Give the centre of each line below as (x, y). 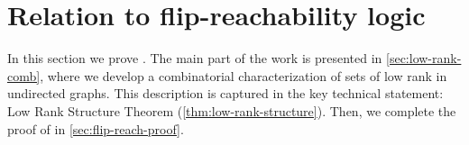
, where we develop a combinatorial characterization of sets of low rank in (244, 75)
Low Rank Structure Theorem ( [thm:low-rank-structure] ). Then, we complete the (232, 110)
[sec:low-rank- (424, 58)
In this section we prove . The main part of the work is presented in (195, 58)
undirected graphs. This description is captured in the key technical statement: (225, 93)
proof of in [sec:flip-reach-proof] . (96, 128)
